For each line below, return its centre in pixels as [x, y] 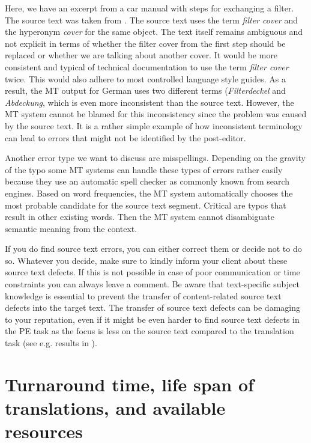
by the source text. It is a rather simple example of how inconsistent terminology [154, 125]
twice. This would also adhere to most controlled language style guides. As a [145, 78]
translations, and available [115, 408]
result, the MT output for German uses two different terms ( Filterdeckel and [145, 90]
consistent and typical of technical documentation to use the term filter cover [147, 66]
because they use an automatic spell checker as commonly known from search [147, 181]
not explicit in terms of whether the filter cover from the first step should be [145, 43]
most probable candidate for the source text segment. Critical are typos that [146, 205]
